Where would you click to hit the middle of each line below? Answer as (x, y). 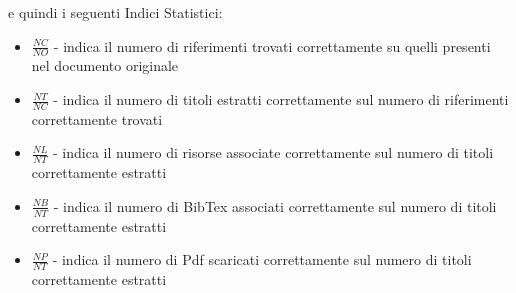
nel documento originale (105, 65)
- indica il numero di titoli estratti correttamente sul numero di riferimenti (281, 99)
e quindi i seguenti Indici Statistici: (115, 12)
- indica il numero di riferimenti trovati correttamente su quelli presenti (272, 45)
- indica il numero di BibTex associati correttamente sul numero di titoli (275, 205)
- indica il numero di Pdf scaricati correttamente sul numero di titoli (262, 259)
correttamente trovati (97, 118)
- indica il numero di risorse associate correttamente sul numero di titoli (273, 152)
